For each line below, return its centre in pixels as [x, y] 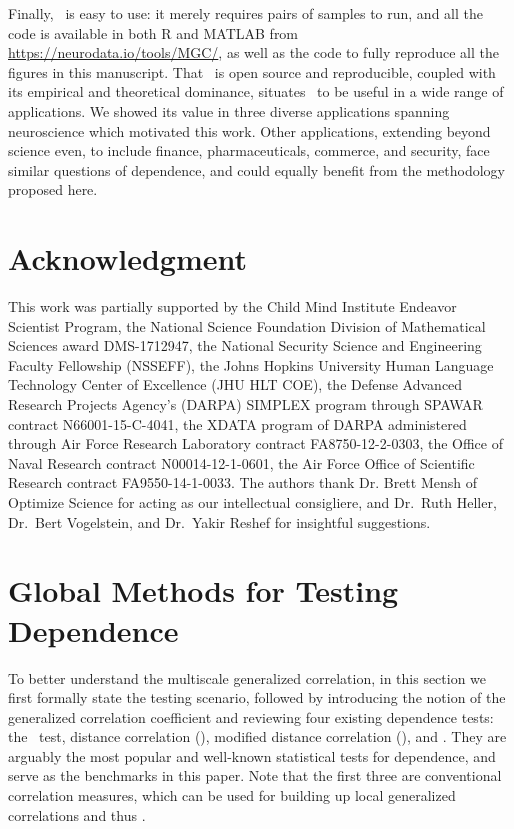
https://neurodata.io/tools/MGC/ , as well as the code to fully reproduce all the [253, 52]
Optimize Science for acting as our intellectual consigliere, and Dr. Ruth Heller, [252, 502]
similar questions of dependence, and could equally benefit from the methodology [256, 169]
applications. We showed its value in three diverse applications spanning [229, 110]
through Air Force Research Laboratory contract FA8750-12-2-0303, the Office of [255, 443]
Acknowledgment [127, 258]
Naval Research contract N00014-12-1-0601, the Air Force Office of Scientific [241, 462]
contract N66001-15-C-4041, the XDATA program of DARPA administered [237, 423]
